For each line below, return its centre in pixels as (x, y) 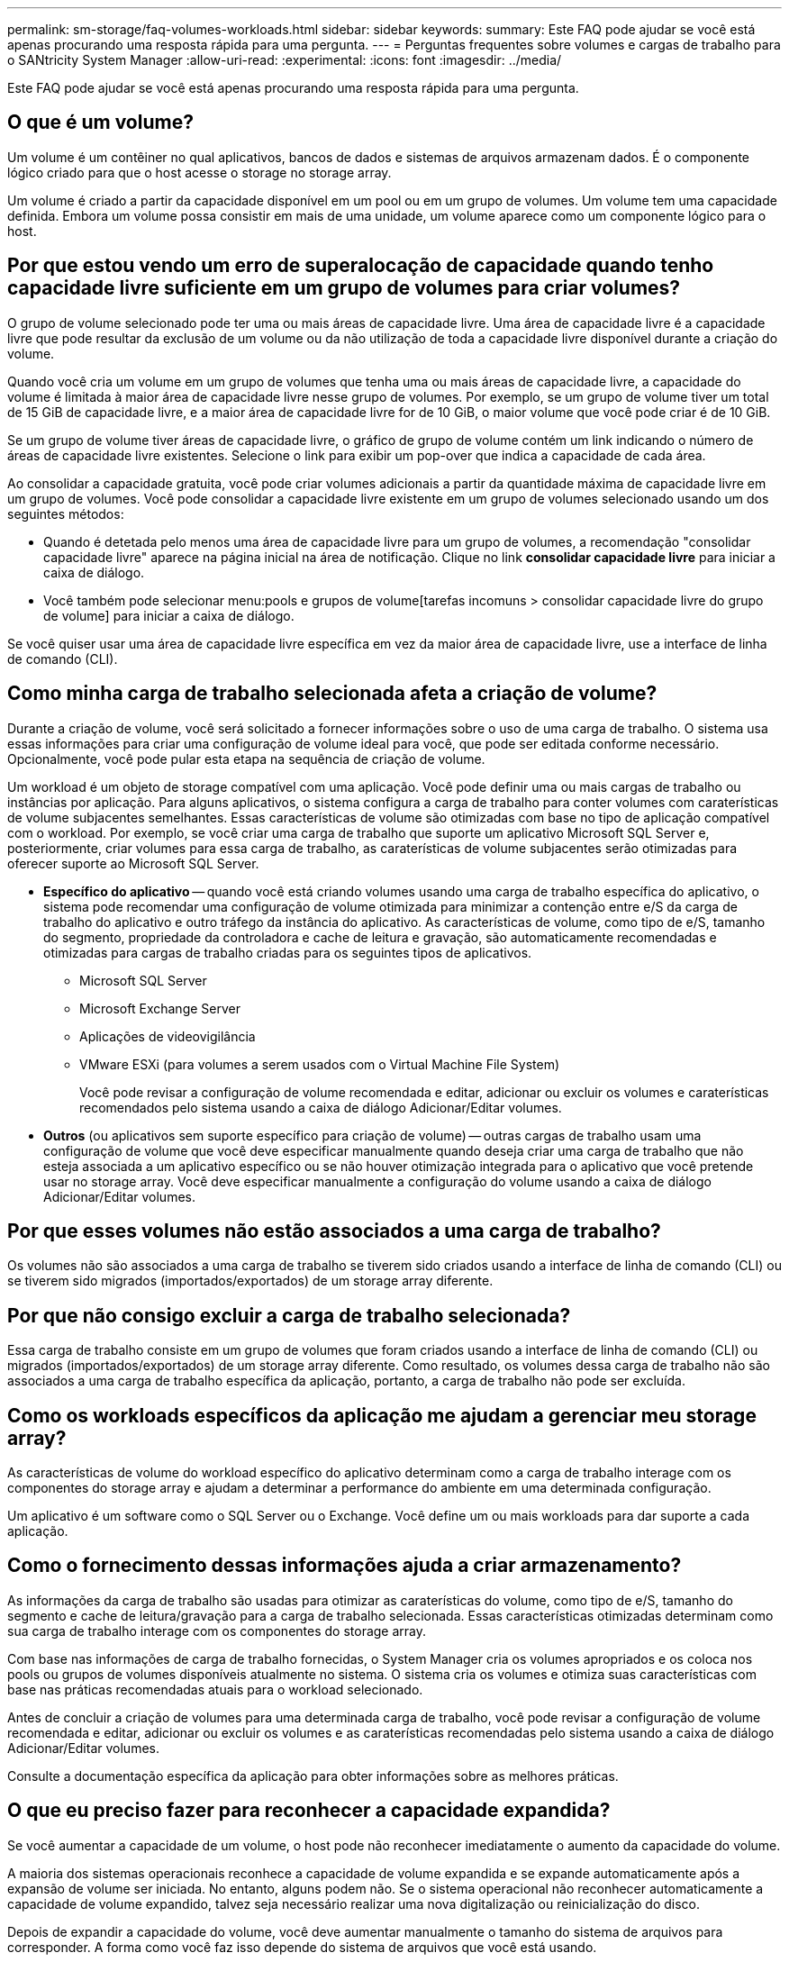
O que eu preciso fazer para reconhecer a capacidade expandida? (309, 1811)
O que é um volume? (100, 123)
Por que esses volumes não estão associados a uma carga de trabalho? (334, 1231)
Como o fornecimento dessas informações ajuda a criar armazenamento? (345, 1566)
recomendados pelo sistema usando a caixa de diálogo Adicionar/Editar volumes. (321, 1107)
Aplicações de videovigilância (168, 1036)
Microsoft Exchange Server (160, 1008)
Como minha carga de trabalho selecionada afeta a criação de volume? (332, 694)
